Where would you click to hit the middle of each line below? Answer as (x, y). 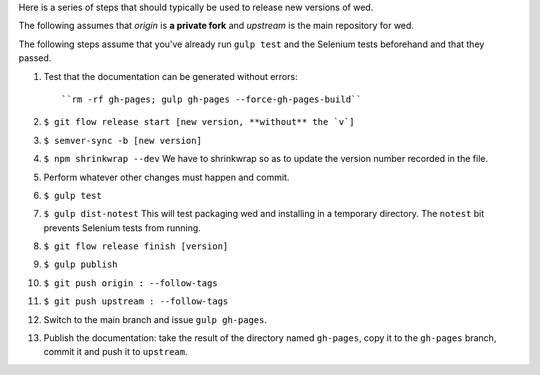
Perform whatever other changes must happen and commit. (166, 177)
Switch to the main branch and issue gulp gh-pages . (155, 319)
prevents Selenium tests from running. (122, 227)
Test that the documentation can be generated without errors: (171, 76)
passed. (35, 58)
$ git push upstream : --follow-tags (136, 301)
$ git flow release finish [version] (136, 246)
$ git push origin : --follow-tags (131, 283)
